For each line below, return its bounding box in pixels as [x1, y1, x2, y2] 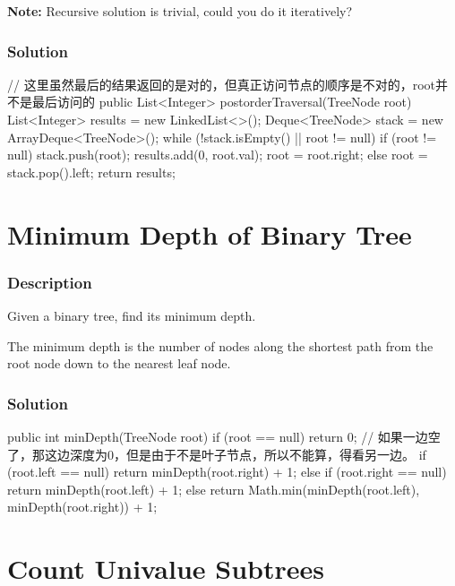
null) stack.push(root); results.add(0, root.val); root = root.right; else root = [7, 145, 428, 164]
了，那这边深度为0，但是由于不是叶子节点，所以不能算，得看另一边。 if [7, 444, 426, 463]
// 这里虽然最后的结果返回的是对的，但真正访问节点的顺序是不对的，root [7, 74, 435, 93]
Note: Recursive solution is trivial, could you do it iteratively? [7, 2, 353, 20]
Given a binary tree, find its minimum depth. [7, 306, 256, 324]
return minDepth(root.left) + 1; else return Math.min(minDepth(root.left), [7, 479, 420, 498]
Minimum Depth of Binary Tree [7, 215, 412, 252]
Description [7, 271, 92, 293]
